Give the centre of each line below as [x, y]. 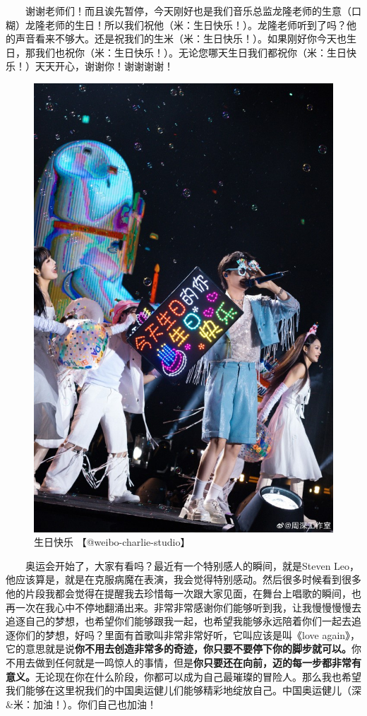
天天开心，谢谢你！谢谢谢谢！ [104, 66]
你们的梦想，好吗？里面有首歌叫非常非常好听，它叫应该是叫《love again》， [188, 634]
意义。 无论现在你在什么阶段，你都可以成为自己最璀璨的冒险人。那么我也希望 [183, 676]
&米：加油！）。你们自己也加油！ [81, 704]
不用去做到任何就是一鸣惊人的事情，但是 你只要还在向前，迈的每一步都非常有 [183, 662]
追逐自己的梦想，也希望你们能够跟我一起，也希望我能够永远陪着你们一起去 [179, 621]
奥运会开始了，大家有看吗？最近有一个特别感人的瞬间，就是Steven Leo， [193, 565]
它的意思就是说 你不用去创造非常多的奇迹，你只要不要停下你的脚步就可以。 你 [183, 649]
